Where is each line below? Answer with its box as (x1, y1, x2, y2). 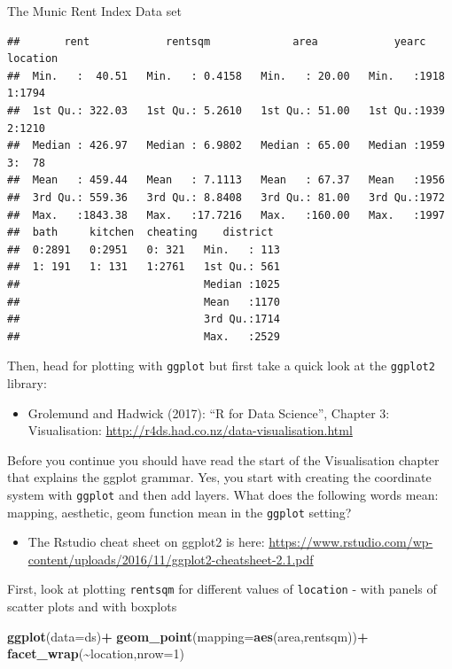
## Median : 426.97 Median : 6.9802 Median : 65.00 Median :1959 (7, 139, 445, 152)
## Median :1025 (7, 277, 280, 291)
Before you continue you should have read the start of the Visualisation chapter (7, 450, 440, 469)
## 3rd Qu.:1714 (7, 313, 280, 326)
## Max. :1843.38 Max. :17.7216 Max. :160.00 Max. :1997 (7, 208, 445, 222)
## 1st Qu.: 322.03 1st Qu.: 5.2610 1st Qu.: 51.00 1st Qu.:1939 (7, 104, 445, 117)
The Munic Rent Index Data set (7, 2, 182, 19)
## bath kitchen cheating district (7, 226, 274, 239)
